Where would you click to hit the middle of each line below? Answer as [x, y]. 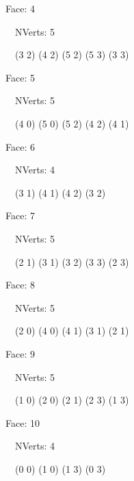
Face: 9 [20, 353]
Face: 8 [20, 285]
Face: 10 [23, 422]
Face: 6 [20, 146]
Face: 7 [20, 215]
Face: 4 [20, 8]
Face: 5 [20, 77]
